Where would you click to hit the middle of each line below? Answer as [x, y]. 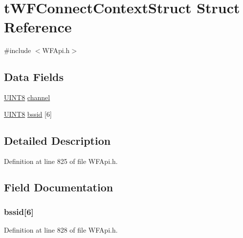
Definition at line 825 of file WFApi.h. [61, 161]
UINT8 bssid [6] [28, 114]
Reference [38, 27]
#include [18, 50]
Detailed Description [57, 140]
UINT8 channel [27, 97]
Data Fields [34, 77]
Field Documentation [59, 187]
